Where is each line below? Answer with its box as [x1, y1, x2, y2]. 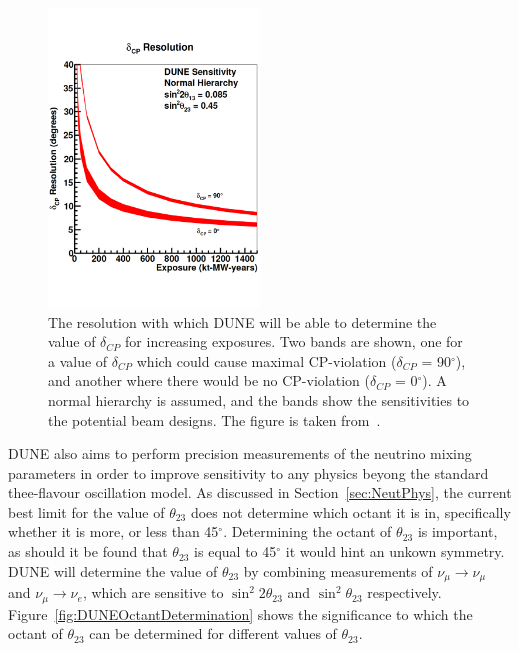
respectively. [367, 582, 442, 603]
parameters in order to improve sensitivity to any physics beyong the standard [8, 462, 489, 483]
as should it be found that [8, 541, 168, 562]
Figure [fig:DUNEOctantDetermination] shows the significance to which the [8, 603, 473, 624]
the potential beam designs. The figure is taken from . [48, 409, 381, 430]
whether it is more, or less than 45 [8, 521, 219, 542]
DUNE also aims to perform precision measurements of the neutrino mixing [8, 443, 472, 464]
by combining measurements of [243, 560, 433, 581]
